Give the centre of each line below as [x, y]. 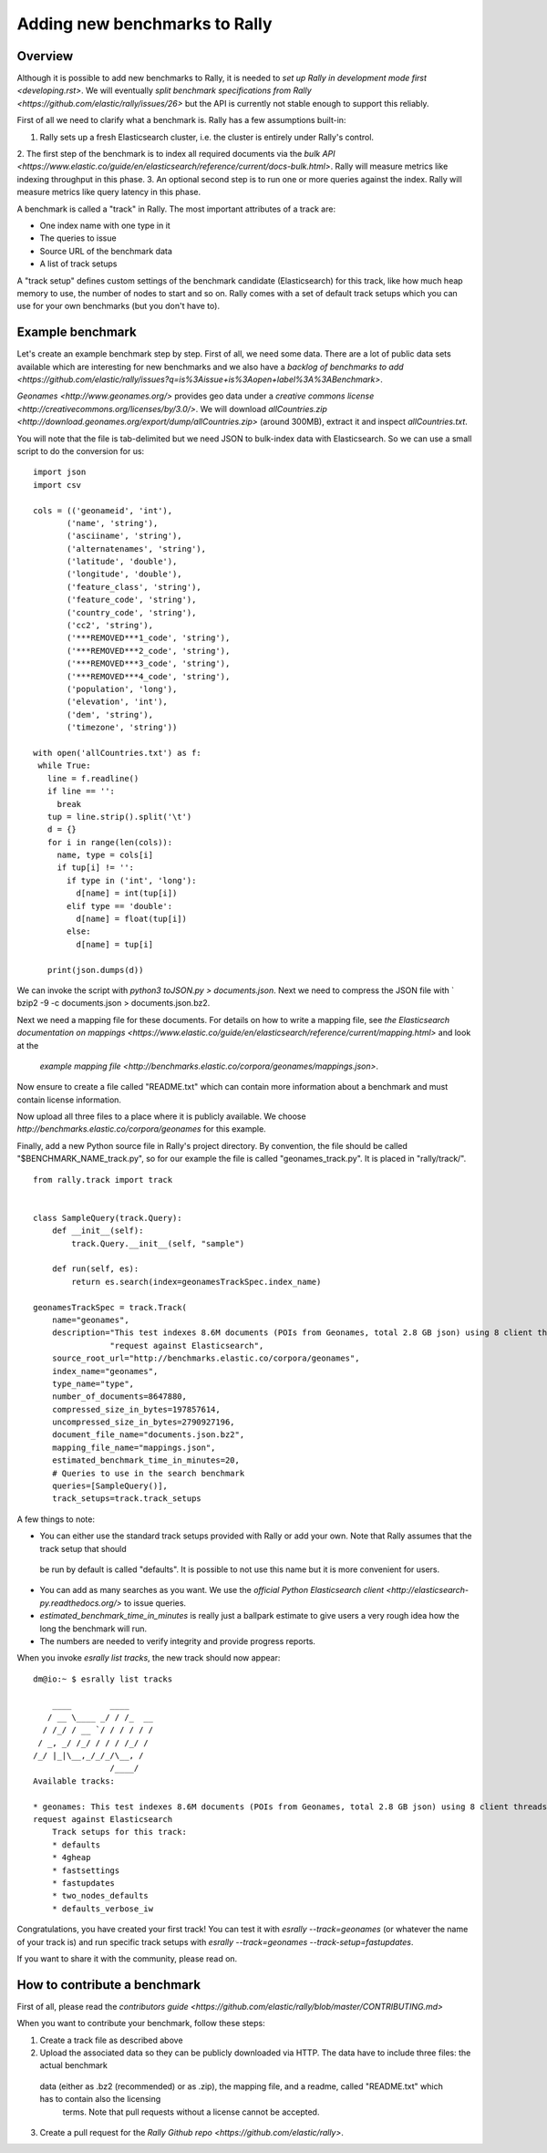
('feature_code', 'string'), [132, 600]
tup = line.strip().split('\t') [119, 817]
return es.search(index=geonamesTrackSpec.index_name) [196, 1282]
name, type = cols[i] [105, 855]
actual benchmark [74, 2065]
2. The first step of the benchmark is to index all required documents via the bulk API [176, 154]
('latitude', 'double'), [122, 562]
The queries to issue [78, 238]
